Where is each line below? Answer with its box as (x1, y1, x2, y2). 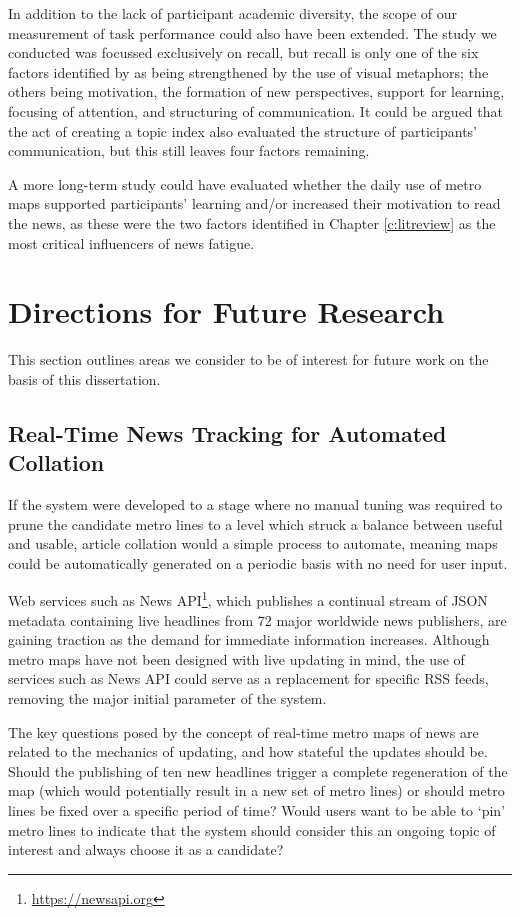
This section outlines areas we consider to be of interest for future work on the (8, 349, 489, 370)
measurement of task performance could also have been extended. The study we (8, 22, 497, 43)
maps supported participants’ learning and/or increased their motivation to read (8, 193, 501, 214)
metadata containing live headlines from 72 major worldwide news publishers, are (8, 609, 507, 630)
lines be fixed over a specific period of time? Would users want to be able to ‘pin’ (8, 800, 506, 820)
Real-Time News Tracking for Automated (8, 417, 447, 448)
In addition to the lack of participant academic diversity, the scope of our (8, 3, 458, 23)
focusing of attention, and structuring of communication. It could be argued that (8, 100, 503, 121)
